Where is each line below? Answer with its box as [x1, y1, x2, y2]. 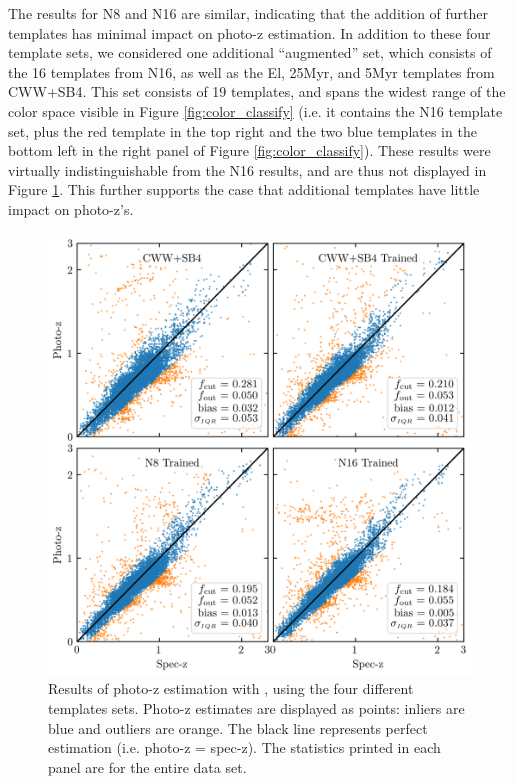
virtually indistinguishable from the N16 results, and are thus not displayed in [8, 159, 487, 180]
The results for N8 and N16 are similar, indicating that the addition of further [8, 3, 489, 23]
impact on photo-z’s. [8, 198, 134, 219]
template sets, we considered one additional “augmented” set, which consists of [8, 42, 492, 63]
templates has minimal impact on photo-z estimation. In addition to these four [8, 22, 491, 43]
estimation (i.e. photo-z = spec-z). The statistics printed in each [48, 737, 441, 758]
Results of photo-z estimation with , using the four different [48, 678, 414, 699]
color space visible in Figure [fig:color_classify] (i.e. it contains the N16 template [8, 100, 503, 121]
